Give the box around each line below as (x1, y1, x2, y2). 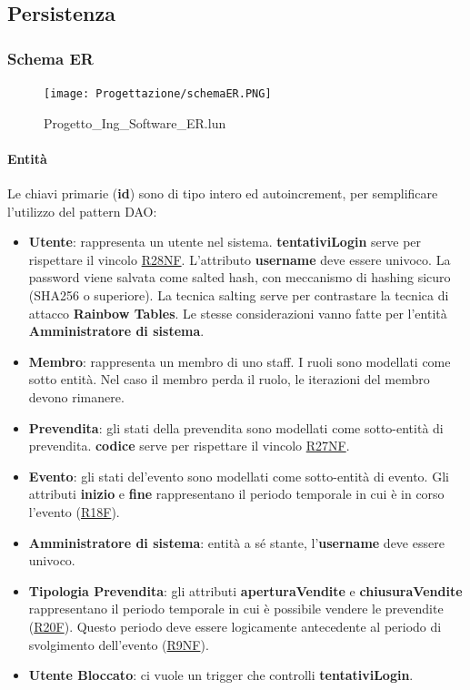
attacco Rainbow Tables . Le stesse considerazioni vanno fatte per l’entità (28, 303, 447, 322)
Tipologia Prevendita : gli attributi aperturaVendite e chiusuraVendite (28, 581, 463, 600)
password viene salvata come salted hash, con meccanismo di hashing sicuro (28, 268, 451, 287)
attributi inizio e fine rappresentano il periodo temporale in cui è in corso (28, 484, 445, 503)
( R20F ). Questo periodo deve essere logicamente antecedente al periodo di (28, 616, 442, 635)
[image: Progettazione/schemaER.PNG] (44, 87, 272, 100)
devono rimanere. (28, 387, 125, 406)
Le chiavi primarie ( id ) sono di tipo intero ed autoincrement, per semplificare (7, 184, 438, 203)
